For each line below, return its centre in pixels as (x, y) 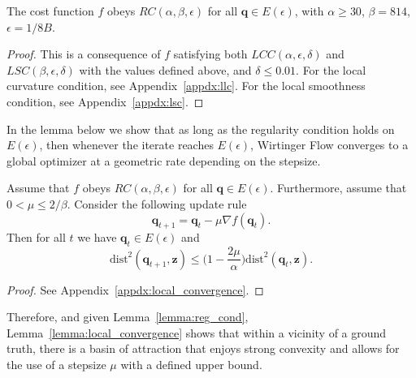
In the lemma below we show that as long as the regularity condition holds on (201, 129)
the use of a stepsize (56, 364)
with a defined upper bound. (191, 364)
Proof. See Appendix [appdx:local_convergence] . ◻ (135, 289)
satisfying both (210, 54)
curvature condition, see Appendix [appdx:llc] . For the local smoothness (186, 86)
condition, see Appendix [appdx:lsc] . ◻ (105, 101)
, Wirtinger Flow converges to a (329, 145)
